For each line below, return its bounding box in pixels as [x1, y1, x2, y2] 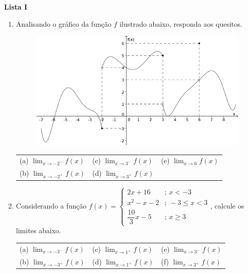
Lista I [4, 2, 28, 12]
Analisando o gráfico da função [16, 18, 111, 29]
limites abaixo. [16, 225, 61, 236]
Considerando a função [16, 200, 87, 211]
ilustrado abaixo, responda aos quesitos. [119, 18, 242, 29]
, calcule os [210, 200, 244, 211]
